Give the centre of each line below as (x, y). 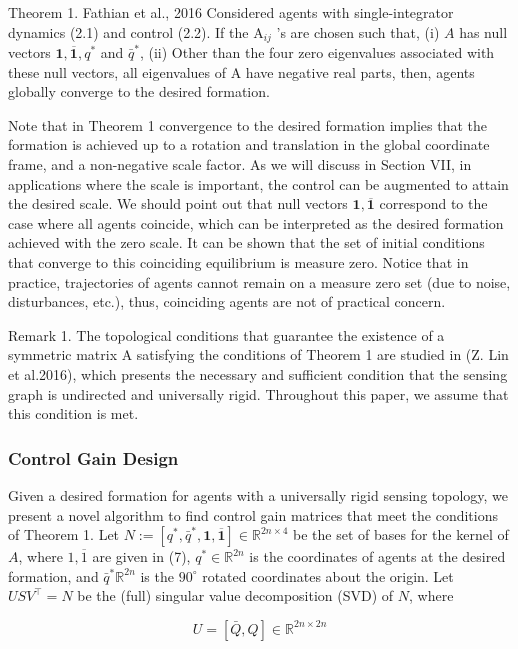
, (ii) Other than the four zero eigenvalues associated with (317, 52)
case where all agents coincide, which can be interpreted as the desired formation (256, 222)
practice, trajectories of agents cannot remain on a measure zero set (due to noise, (259, 281)
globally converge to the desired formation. (139, 91)
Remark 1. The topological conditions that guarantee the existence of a (226, 334)
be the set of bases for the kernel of (401, 534)
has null (483, 31)
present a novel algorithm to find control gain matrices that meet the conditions (253, 514)
